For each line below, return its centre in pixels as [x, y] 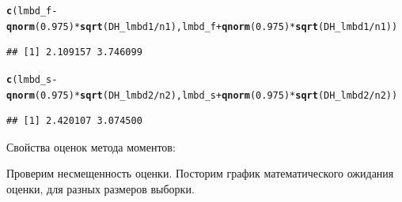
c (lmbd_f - [32, 11]
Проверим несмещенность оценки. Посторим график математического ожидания [200, 173]
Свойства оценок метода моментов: [91, 146]
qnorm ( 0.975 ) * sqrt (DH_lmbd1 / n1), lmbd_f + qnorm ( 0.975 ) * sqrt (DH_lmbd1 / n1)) [202, 26]
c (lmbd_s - [32, 79]
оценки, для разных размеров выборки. [100, 189]
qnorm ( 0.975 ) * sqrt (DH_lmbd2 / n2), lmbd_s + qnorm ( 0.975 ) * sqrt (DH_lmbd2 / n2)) [202, 95]
